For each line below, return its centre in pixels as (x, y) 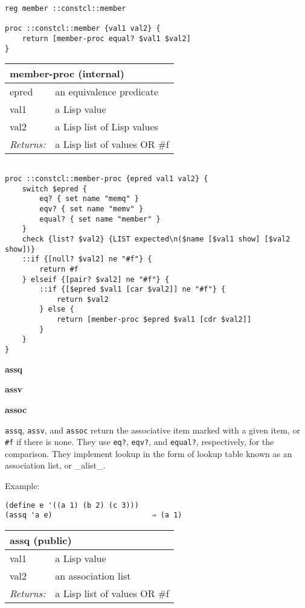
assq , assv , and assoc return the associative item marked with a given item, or (152, 430)
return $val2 (82, 299)
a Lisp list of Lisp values (107, 127)
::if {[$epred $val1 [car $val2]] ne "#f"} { (133, 290)
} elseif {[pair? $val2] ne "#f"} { (96, 279)
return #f (59, 269)
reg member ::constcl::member (66, 8)
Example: (22, 486)
